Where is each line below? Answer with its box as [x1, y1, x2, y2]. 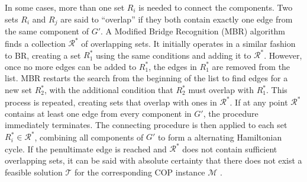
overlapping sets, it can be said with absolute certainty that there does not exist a [5, 154, 302, 167]
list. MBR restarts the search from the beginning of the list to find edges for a [5, 72, 288, 84]
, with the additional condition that [44, 84, 173, 96]
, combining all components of [34, 130, 144, 143]
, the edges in [148, 60, 197, 72]
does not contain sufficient [182, 142, 277, 155]
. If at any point [230, 95, 288, 108]
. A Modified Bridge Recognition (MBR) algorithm [101, 25, 286, 37]
